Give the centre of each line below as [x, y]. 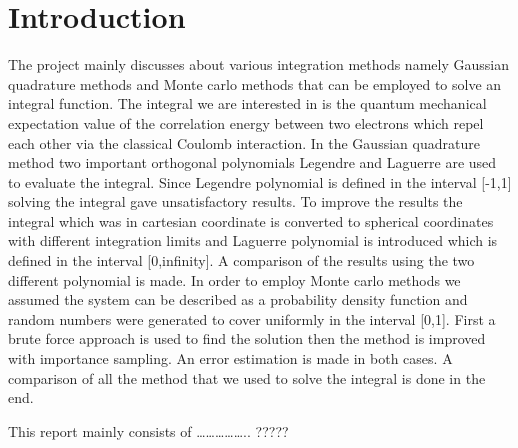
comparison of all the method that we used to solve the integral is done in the [247, 377]
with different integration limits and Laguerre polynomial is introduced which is [253, 240]
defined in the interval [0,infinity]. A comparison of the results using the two [241, 260]
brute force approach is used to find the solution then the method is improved [247, 338]
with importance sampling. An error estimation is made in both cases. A [230, 358]
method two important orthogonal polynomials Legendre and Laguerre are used [252, 162]
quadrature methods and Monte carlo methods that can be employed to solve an [255, 83]
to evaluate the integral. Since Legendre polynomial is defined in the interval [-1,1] [260, 181]
